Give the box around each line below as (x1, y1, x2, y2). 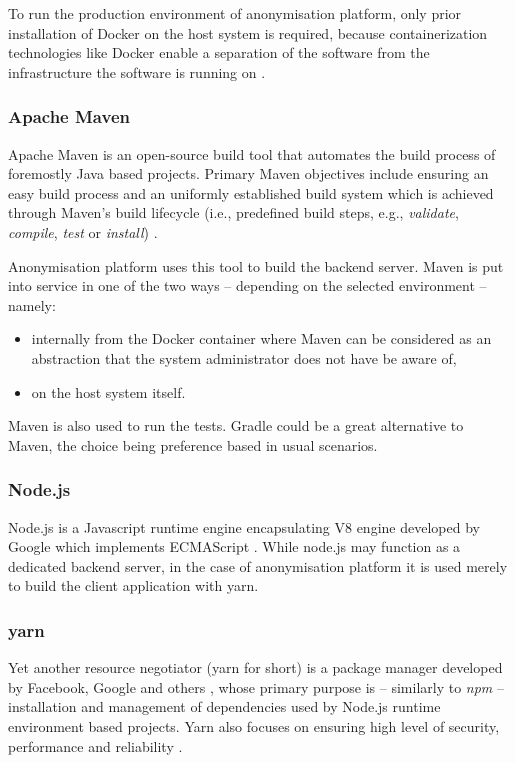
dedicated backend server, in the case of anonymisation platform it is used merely (8, 555, 508, 576)
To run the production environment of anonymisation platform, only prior (8, 3, 462, 23)
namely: (8, 294, 56, 315)
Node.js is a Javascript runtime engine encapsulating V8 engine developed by (8, 516, 480, 537)
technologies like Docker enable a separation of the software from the (8, 42, 430, 63)
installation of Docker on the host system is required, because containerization (8, 22, 488, 43)
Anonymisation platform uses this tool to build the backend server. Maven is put (8, 255, 504, 276)
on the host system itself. (31, 381, 186, 402)
